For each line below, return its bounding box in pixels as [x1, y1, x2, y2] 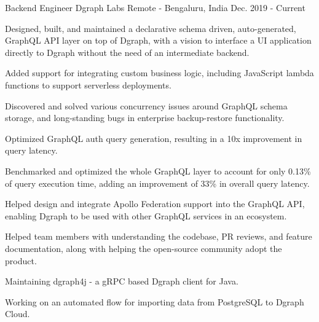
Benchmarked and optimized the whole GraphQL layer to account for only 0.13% [5, 164, 311, 177]
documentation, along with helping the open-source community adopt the [5, 241, 282, 254]
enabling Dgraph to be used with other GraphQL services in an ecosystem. [5, 209, 287, 222]
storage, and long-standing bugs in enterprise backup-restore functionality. [5, 111, 285, 124]
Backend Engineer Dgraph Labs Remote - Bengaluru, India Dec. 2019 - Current [5, 1, 305, 14]
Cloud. [5, 307, 30, 320]
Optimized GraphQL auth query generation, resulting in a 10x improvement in [5, 132, 302, 144]
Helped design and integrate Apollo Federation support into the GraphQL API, [5, 197, 305, 210]
